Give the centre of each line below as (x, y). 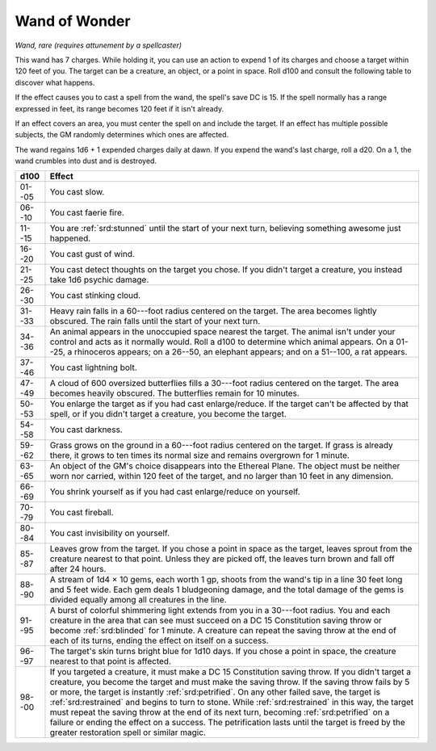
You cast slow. (77, 192)
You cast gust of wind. (92, 254)
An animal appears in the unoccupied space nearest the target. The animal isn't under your (222, 332)
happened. (70, 238)
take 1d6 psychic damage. (99, 280)
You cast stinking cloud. (95, 296)
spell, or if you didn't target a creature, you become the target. (168, 414)
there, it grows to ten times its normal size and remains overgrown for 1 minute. (200, 455)
